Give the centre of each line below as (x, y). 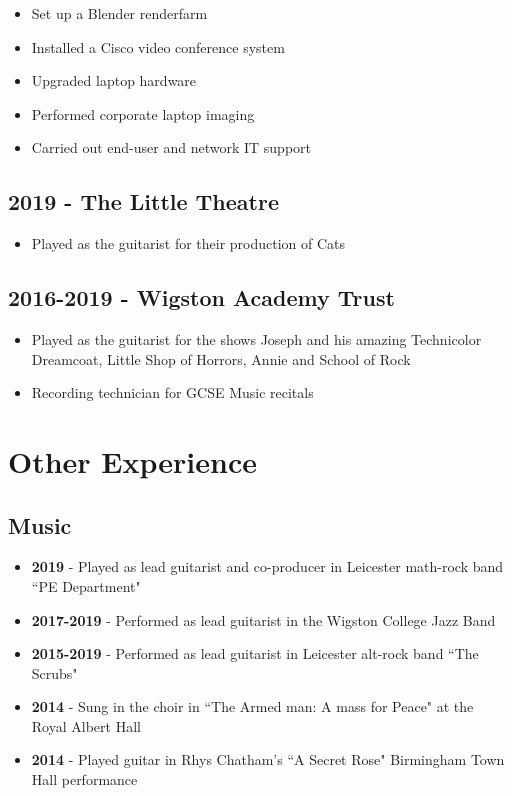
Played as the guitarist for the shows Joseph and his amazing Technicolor (256, 338)
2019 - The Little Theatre (144, 201)
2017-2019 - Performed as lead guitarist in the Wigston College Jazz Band (263, 619)
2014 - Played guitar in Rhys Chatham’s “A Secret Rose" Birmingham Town (268, 759)
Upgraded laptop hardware (114, 80)
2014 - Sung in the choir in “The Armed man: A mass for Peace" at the (252, 706)
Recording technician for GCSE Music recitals (172, 392)
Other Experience (132, 460)
